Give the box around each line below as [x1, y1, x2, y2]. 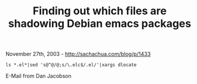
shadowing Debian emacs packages [8, 17, 192, 30]
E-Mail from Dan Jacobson [5, 73, 72, 80]
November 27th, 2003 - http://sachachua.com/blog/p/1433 [5, 51, 151, 58]
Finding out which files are [32, 4, 167, 18]
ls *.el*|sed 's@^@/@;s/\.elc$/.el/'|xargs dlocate [5, 62, 137, 68]
